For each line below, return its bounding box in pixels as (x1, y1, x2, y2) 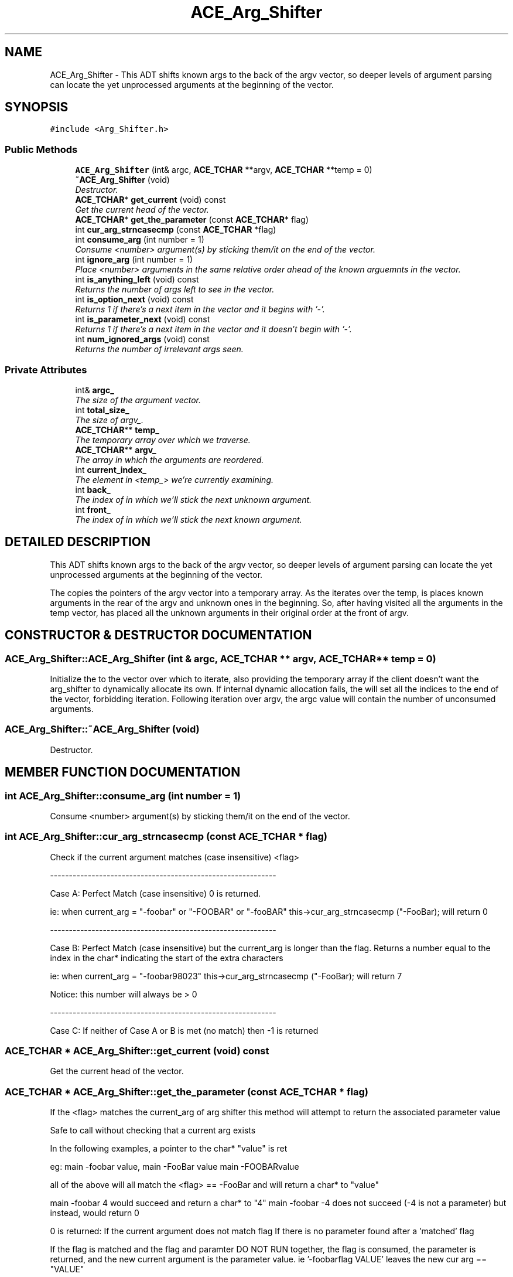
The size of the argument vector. (75, 394, 201, 405)
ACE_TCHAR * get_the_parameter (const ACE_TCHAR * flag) (75, 214, 309, 225)
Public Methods (5, 143, 78, 155)
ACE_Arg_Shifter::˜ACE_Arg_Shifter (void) (5, 723, 200, 735)
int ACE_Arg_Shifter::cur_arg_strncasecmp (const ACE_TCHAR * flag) (5, 830, 327, 843)
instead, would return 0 (50, 1208, 139, 1218)
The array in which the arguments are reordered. (75, 454, 264, 465)
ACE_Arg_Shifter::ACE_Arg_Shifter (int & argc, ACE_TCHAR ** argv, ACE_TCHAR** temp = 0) (5, 652, 436, 665)
